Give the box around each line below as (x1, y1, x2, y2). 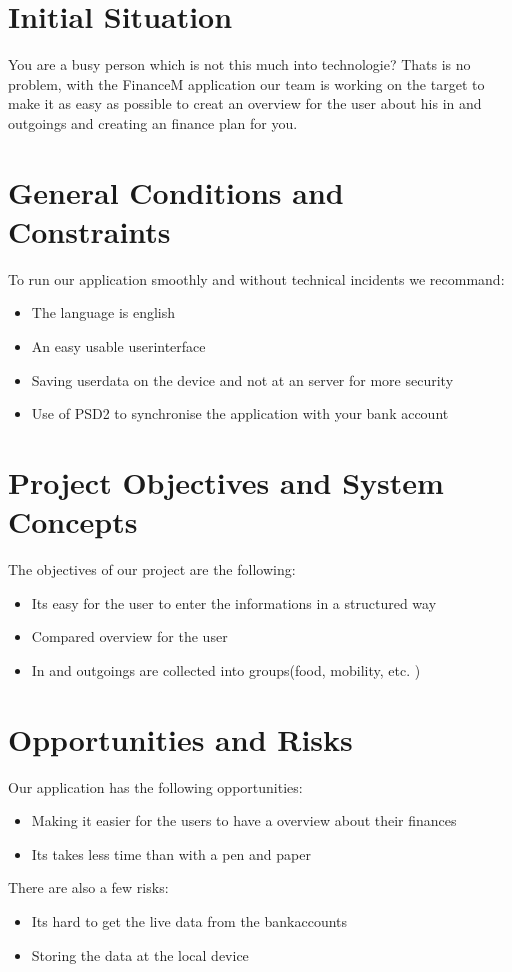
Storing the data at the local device (31, 944, 249, 965)
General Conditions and (8, 171, 344, 212)
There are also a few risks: (8, 877, 169, 898)
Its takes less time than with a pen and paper (31, 843, 311, 864)
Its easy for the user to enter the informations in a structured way (31, 592, 437, 613)
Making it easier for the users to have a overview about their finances (31, 810, 457, 831)
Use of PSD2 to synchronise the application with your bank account (31, 403, 449, 424)
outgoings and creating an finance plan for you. (8, 112, 298, 133)
